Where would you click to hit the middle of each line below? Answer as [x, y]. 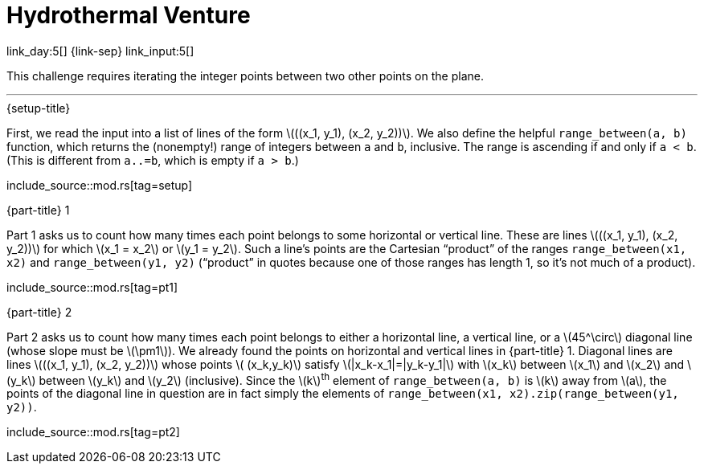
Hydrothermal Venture [129, 15]
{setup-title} [39, 108]
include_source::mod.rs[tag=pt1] [92, 287]
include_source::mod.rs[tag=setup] [100, 185]
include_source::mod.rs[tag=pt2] [93, 432]
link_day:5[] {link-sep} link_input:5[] [100, 51]
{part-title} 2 [39, 312]
